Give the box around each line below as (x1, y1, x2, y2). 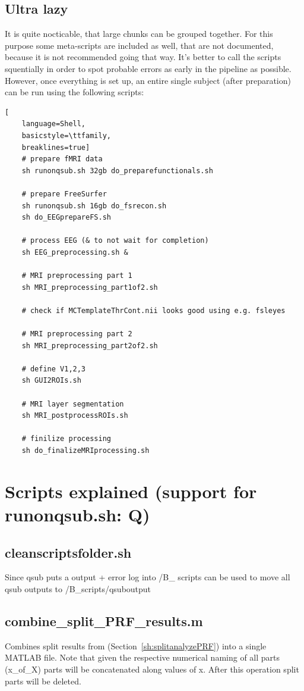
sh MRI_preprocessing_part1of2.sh (21, 283, 158, 292)
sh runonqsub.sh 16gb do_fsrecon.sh (21, 201, 167, 210)
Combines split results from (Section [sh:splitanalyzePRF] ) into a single (5, 639, 267, 652)
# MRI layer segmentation (21, 399, 124, 408)
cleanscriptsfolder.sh (5, 543, 132, 561)
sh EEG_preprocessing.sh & (21, 248, 128, 257)
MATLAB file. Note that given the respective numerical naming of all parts (5, 651, 280, 664)
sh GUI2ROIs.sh (21, 376, 81, 385)
